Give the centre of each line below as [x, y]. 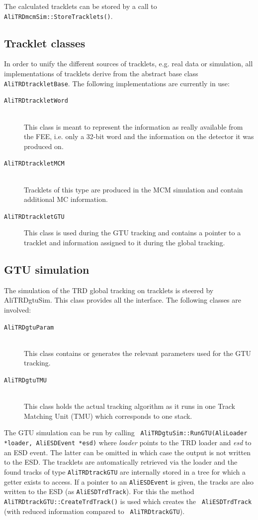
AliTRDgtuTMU [25, 381]
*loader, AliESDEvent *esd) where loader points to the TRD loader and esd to [128, 442]
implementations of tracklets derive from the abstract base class [101, 74]
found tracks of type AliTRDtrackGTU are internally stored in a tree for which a [125, 471]
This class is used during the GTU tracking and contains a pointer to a [132, 233]
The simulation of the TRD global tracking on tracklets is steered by [109, 290]
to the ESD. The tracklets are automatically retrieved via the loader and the [121, 462]
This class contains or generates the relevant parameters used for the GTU [137, 353]
